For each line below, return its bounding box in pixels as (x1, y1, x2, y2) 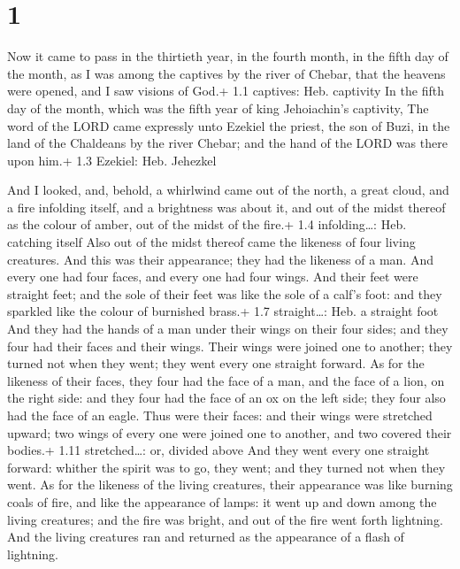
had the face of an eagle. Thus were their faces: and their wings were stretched (7, 406, 433, 424)
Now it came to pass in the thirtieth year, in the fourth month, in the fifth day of (7, 47, 448, 65)
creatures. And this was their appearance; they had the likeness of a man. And (7, 250, 433, 268)
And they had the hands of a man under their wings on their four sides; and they (7, 319, 448, 338)
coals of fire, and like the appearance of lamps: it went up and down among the (7, 492, 437, 511)
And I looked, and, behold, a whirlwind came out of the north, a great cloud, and (7, 181, 449, 199)
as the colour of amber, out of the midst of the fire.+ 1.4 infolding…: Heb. (7, 215, 407, 234)
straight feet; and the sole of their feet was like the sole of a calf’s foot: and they (7, 284, 442, 303)
